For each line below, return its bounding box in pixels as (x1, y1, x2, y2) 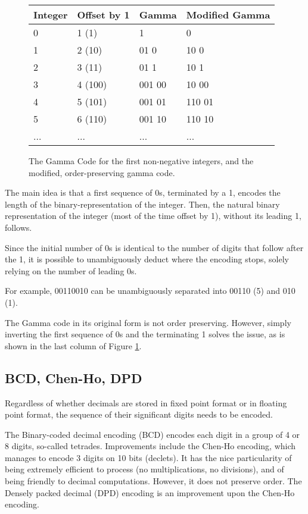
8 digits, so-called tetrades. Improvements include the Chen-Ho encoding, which (5, 440, 296, 452)
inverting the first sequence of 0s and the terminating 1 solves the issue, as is (5, 328, 285, 340)
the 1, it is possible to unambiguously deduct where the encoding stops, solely (5, 253, 289, 265)
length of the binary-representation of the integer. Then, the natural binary (5, 198, 280, 210)
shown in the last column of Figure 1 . (5, 339, 142, 352)
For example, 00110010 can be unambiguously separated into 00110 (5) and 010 (5, 284, 295, 297)
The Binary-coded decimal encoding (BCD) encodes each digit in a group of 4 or (5, 428, 300, 440)
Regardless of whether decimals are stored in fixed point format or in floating (5, 396, 287, 409)
